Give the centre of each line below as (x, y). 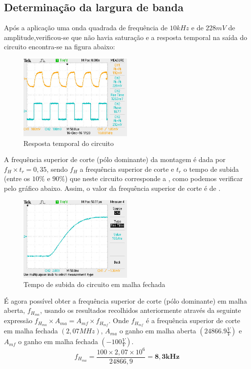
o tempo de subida (211, 169)
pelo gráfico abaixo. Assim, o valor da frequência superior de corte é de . (112, 188)
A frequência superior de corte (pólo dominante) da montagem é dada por (115, 159)
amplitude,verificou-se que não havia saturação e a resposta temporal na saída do (125, 37)
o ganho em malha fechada (58, 341)
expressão (18, 320)
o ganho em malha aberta (158, 331)
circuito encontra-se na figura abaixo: (60, 47)
